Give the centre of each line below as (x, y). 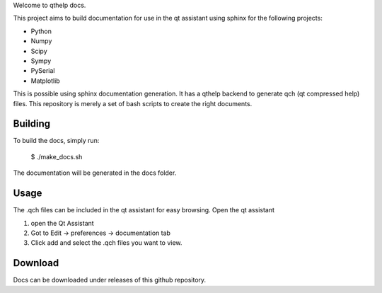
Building (32, 124)
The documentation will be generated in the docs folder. (95, 173)
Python (41, 31)
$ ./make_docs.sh (57, 156)
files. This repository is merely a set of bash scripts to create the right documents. (133, 103)
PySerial (43, 71)
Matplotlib (45, 81)
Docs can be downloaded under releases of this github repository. (110, 280)
